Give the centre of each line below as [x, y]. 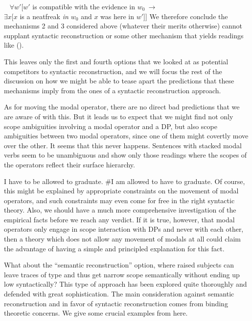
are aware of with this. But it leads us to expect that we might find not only [119, 116]
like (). [14, 45]
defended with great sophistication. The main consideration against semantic [119, 294]
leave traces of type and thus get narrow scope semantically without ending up [122, 274]
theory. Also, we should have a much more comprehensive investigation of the [120, 210]
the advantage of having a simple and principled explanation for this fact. [114, 248]
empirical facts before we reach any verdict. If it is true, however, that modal [119, 219]
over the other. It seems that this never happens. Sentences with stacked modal [123, 145]
